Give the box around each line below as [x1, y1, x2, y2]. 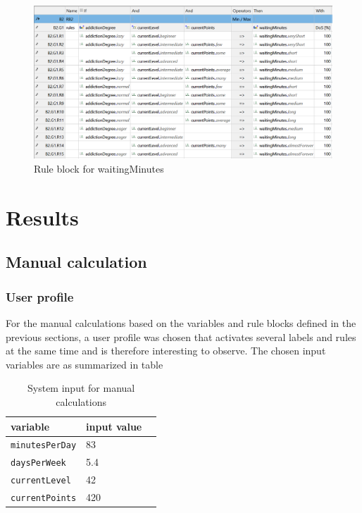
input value [86, 419, 142, 433]
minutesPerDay [11, 440, 77, 451]
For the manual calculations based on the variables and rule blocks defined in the [6, 315, 356, 330]
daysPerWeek [11, 458, 66, 469]
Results [6, 202, 79, 231]
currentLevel [11, 476, 71, 486]
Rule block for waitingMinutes [34, 161, 164, 175]
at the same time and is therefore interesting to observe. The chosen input [6, 343, 326, 358]
